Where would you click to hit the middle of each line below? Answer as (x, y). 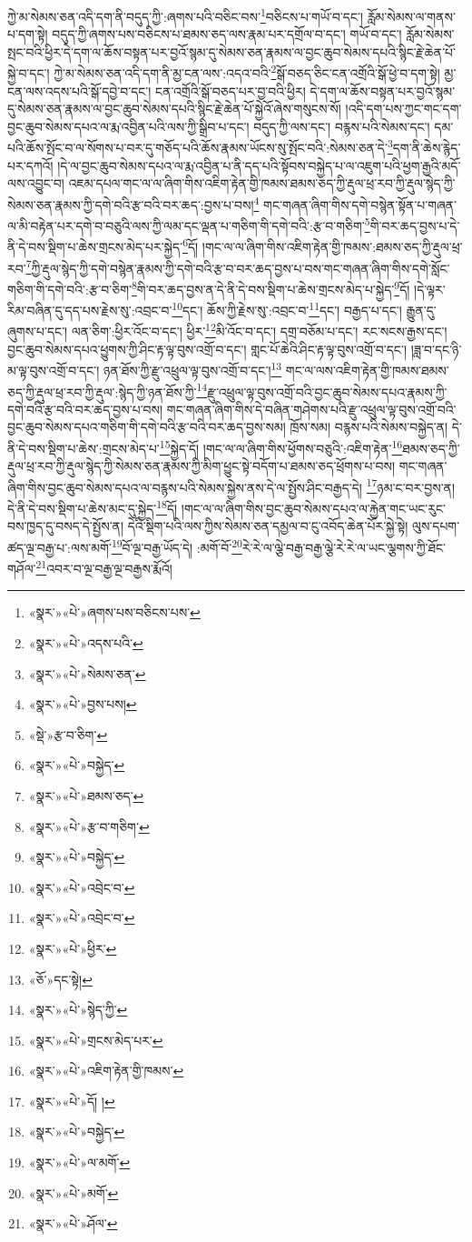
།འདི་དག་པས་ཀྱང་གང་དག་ (403, 109)
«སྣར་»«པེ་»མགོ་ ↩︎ (74, 1192)
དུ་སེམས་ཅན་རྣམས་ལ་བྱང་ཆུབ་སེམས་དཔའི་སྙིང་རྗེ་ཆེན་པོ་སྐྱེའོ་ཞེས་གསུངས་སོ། (174, 109)
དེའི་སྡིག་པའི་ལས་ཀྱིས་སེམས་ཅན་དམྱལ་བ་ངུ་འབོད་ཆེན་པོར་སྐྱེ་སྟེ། (268, 526)
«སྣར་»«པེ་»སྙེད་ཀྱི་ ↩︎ (78, 1010)
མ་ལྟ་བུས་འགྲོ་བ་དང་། (54, 370)
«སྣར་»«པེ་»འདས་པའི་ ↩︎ (86, 642)
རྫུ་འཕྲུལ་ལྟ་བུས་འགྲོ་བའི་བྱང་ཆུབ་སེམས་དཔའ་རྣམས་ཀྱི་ (327, 391)
